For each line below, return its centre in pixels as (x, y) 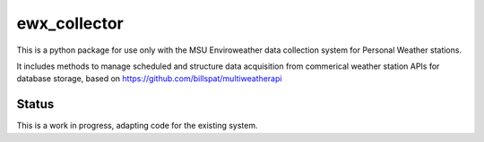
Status (35, 104)
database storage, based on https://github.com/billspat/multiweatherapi (149, 79)
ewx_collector (70, 23)
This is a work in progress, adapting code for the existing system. (138, 126)
